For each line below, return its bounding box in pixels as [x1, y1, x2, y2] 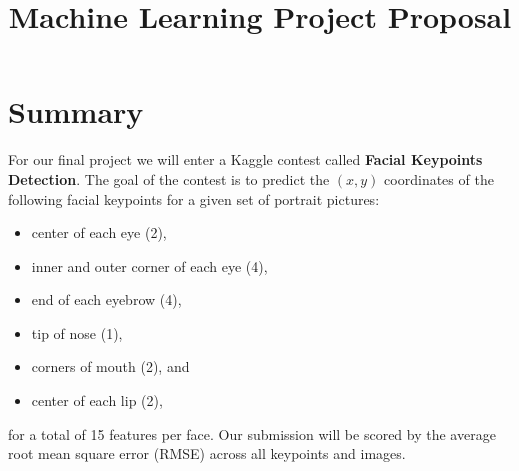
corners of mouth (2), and [31, 356, 190, 377]
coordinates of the [384, 168, 494, 189]
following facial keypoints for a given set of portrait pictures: [8, 188, 380, 209]
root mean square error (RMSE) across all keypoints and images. [8, 443, 406, 464]
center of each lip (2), [31, 390, 163, 411]
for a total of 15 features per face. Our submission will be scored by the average [8, 423, 496, 444]
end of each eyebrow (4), [31, 289, 182, 310]
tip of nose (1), [31, 322, 123, 343]
